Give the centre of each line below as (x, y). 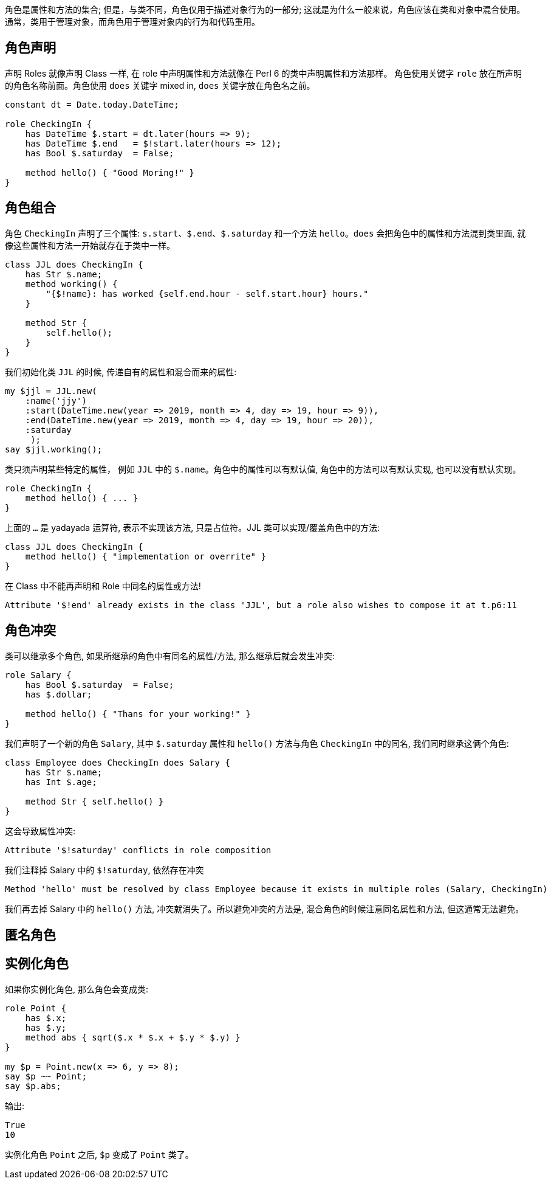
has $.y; (46, 1027)
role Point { (36, 1008)
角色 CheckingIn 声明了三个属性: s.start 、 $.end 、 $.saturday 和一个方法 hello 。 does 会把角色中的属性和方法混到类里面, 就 (265, 233)
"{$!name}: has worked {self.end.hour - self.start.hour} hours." (207, 293)
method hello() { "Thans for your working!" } (138, 714)
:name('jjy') (56, 400)
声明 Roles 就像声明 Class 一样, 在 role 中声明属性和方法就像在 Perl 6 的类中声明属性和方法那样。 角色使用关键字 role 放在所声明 (263, 73)
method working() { (71, 284)
